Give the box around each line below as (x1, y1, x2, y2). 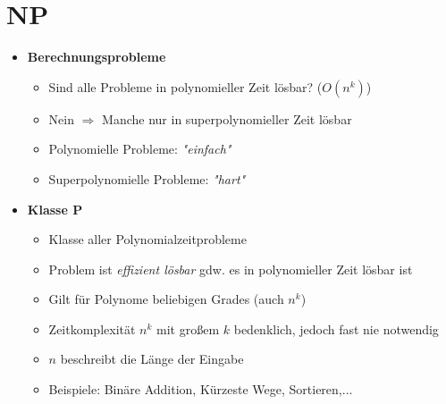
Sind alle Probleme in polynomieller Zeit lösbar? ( (48, 77, 323, 96)
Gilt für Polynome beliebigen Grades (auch (48, 290, 284, 308)
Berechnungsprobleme (27, 47, 166, 66)
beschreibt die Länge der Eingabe (60, 349, 244, 368)
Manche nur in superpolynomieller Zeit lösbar (102, 109, 352, 128)
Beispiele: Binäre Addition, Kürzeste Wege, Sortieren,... (48, 380, 353, 399)
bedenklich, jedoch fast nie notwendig (233, 319, 439, 338)
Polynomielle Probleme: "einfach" (48, 139, 231, 158)
